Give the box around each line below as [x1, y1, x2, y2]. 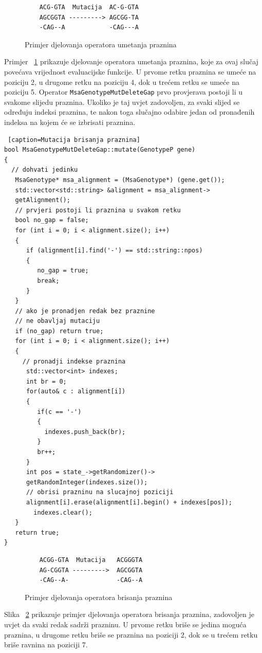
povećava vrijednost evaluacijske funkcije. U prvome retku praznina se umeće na [4, 66, 256, 77]
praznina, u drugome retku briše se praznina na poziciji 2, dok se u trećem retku [4, 629, 258, 640]
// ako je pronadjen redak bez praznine [15, 307, 155, 315]
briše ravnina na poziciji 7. [4, 639, 88, 650]
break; [37, 277, 60, 284]
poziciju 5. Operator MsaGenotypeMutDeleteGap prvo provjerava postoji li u [4, 86, 243, 97]
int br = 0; [26, 377, 67, 385]
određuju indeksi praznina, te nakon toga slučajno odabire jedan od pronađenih [4, 106, 255, 117]
